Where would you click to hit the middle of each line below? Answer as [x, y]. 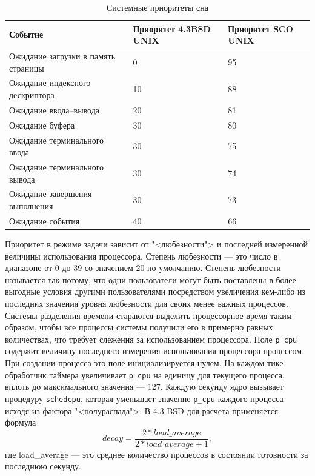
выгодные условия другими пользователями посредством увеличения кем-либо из [155, 291]
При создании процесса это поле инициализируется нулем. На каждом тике [144, 363]
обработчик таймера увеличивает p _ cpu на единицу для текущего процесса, [145, 374]
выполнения [31, 206]
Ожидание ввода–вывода [54, 109]
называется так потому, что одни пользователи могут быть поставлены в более [151, 279]
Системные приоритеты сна [157, 7]
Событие [26, 34]
